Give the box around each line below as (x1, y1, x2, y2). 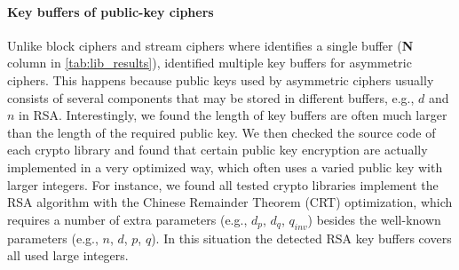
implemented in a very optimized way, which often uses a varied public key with (7, 157, 443, 176)
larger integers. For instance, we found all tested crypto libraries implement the (7, 175, 439, 194)
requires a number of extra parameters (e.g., (7, 210, 248, 228)
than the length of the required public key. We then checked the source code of (7, 123, 436, 141)
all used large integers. (7, 246, 129, 265)
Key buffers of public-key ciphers (7, 2, 214, 20)
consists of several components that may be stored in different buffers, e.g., (7, 88, 415, 107)
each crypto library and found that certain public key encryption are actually (7, 140, 428, 159)
